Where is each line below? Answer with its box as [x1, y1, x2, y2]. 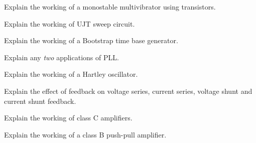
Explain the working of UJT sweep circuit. [4, 18, 135, 29]
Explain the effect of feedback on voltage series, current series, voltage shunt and [4, 85, 252, 96]
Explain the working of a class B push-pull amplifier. [4, 129, 167, 139]
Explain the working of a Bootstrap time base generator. [4, 35, 178, 46]
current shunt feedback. [4, 95, 76, 106]
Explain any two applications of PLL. [4, 52, 119, 62]
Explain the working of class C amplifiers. [4, 112, 133, 123]
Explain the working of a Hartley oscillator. [4, 69, 138, 79]
